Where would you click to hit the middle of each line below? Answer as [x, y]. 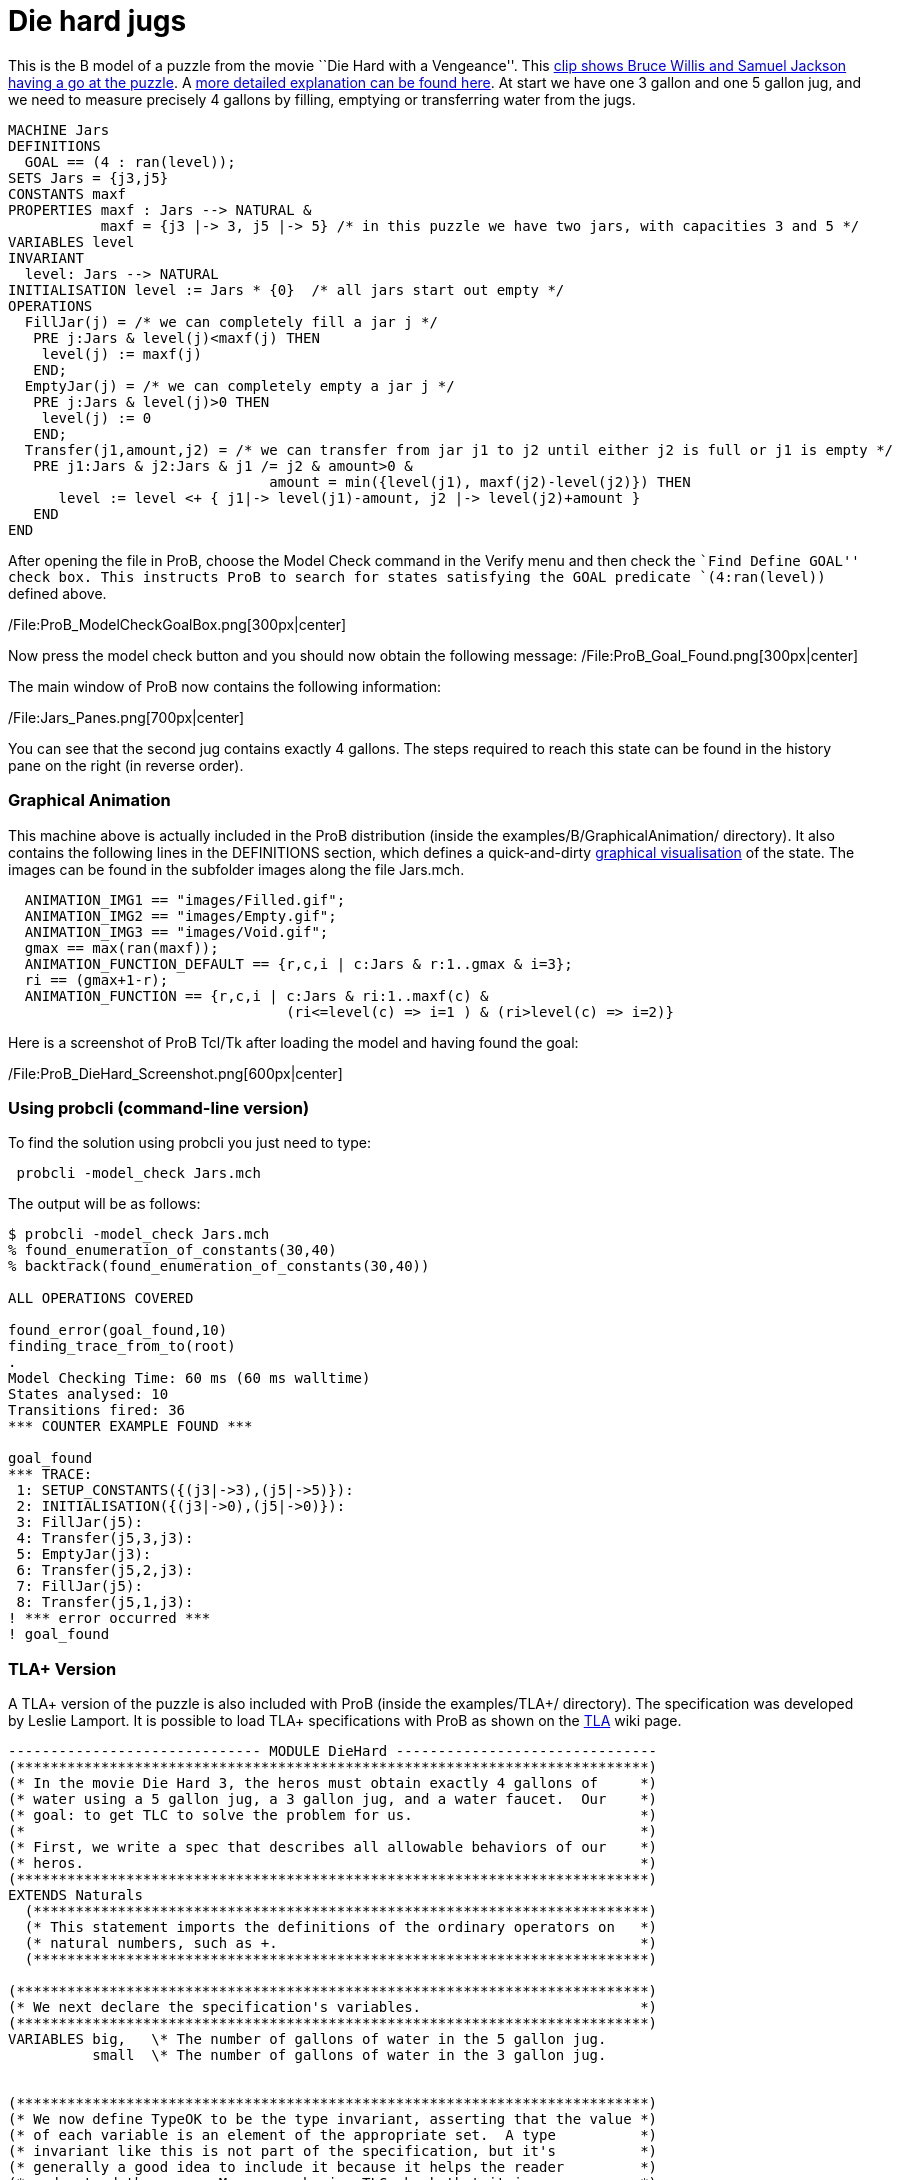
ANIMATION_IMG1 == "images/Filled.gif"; [185, 899]
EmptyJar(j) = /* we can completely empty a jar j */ [239, 385]
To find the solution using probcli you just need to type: [189, 1143]
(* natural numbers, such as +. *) [341, 1943]
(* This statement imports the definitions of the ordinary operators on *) [341, 1927]
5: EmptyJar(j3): [84, 1554]
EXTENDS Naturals [75, 1895]
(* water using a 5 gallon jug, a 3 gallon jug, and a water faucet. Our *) [333, 1799]
